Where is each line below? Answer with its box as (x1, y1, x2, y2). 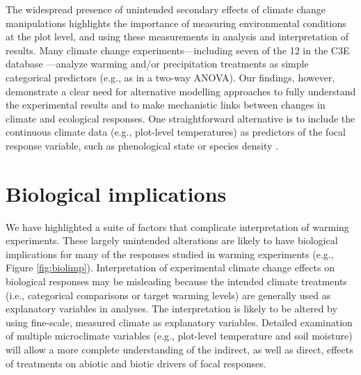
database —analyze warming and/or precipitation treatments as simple (6, 56, 309, 71)
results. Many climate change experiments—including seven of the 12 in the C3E (6, 42, 350, 57)
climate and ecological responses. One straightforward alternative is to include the (6, 111, 355, 125)
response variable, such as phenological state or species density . (6, 138, 278, 152)
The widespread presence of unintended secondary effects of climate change (6, 2, 326, 16)
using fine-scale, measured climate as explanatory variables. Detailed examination (6, 314, 353, 329)
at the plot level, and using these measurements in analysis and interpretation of (6, 29, 348, 44)
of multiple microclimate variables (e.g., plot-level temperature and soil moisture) (6, 328, 353, 343)
